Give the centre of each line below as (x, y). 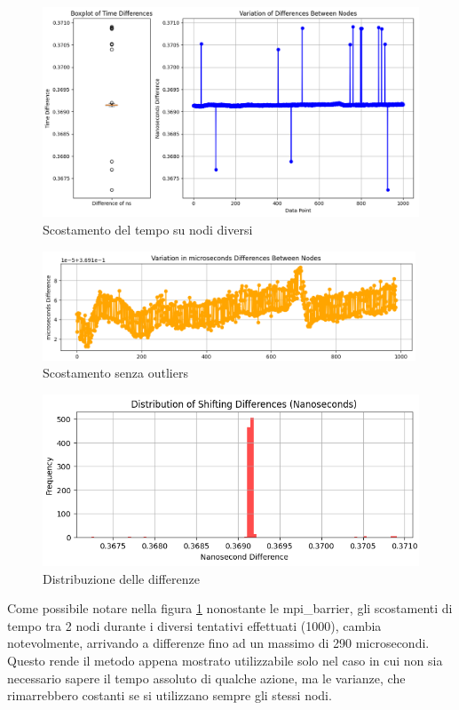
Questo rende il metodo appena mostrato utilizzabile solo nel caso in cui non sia (225, 661)
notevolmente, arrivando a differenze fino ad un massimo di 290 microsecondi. (218, 643)
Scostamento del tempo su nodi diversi (148, 230)
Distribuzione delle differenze (121, 578)
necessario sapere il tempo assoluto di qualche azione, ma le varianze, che (206, 678)
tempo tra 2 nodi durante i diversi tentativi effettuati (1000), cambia (194, 625)
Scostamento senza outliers (115, 373)
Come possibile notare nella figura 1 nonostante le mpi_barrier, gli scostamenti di (230, 608)
